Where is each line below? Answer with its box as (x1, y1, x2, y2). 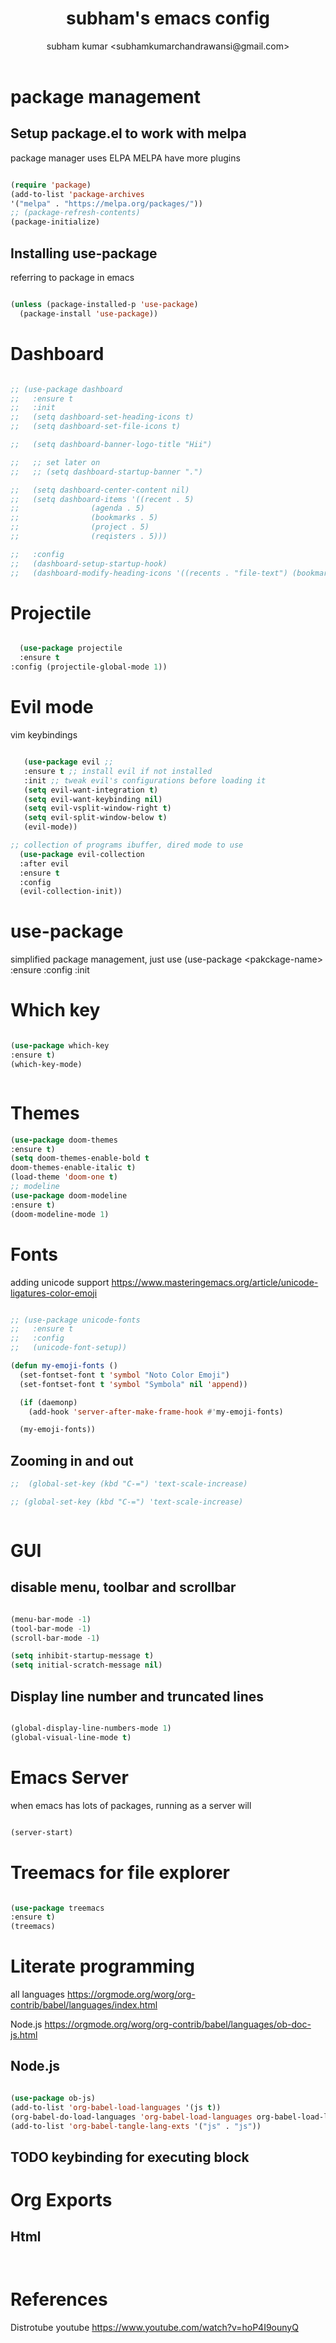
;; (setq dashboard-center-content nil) (10, 485, 190, 495)
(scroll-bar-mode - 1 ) (10, 1633, 101, 1643)
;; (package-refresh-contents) (10, 208, 141, 218)
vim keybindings (10, 729, 78, 741)
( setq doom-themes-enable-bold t (10, 1153, 150, 1164)
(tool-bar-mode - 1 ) (10, 1623, 92, 1634)
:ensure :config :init (10, 964, 90, 976)
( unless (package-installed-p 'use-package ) (10, 299, 199, 309)
